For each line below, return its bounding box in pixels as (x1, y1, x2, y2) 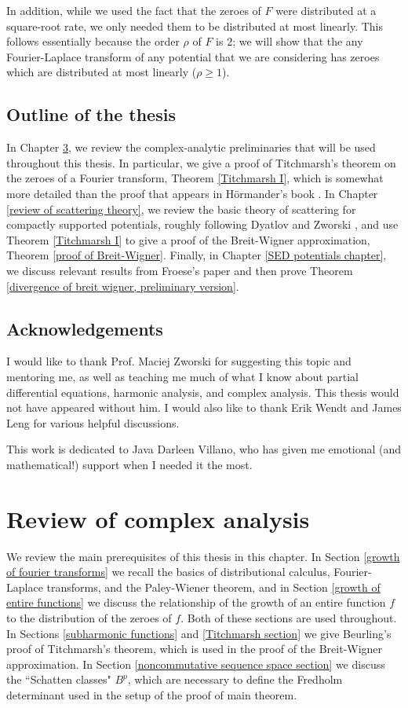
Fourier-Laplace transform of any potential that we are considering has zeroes (6, 48, 380, 64)
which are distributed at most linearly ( (6, 64, 197, 80)
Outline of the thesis (6, 102, 176, 127)
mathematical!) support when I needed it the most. (6, 456, 253, 472)
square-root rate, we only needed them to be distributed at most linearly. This (6, 17, 384, 34)
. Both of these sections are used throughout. (180, 609, 397, 625)
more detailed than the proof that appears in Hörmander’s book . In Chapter (6, 185, 378, 201)
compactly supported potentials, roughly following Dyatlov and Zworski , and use (6, 216, 399, 233)
